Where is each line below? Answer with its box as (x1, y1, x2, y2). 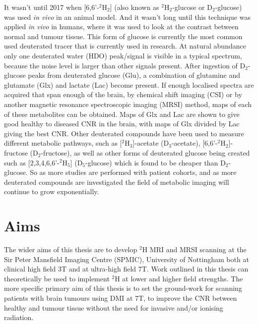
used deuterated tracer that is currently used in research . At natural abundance (4, 41, 246, 51)
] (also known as (110, 2, 159, 12)
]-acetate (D (132, 138, 169, 148)
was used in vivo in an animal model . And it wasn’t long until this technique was (4, 11, 251, 22)
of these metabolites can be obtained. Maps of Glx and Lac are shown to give (4, 108, 240, 119)
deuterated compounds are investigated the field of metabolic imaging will (4, 176, 229, 187)
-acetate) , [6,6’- (171, 138, 218, 148)
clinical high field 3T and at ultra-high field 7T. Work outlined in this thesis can (4, 264, 249, 274)
